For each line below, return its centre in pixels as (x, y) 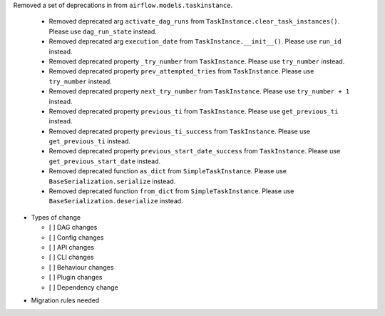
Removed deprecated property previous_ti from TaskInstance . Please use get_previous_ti (194, 111)
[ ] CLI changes (71, 258)
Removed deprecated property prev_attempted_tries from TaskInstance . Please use (181, 71)
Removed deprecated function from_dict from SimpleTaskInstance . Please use (171, 191)
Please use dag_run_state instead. (103, 31)
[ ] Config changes (76, 237)
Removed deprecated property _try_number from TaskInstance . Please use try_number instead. (197, 61)
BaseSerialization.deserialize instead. (116, 201)
